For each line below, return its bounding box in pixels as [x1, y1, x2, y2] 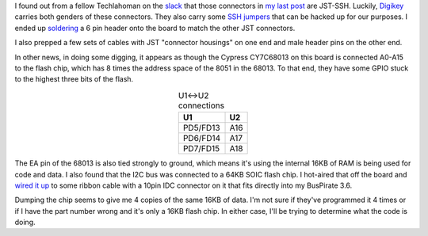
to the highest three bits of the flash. [14, 74, 134, 84]
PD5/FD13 [182, 123, 221, 134]
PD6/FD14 [182, 133, 221, 144]
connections [178, 100, 225, 111]
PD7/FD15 [182, 143, 220, 154]
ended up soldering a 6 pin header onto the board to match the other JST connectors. [14, 23, 296, 32]
